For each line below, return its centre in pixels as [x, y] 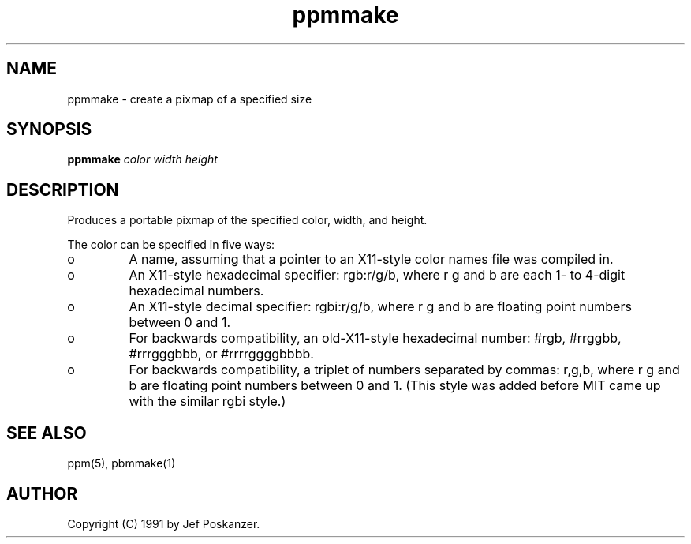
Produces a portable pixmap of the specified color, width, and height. [247, 220]
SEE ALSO [47, 433]
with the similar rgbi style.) [207, 401]
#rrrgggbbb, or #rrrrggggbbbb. [221, 354]
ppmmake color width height [142, 159]
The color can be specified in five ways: [171, 245]
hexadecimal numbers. [196, 291]
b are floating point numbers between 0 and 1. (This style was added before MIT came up [395, 386]
